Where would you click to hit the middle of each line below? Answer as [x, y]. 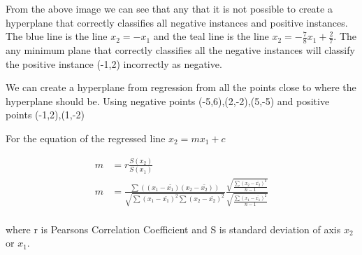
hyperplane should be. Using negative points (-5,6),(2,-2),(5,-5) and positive [168, 101]
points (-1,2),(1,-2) [45, 115]
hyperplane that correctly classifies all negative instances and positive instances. [177, 22]
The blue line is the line [57, 36]
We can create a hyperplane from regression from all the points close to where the [181, 87]
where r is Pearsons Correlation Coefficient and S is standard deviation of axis [173, 229]
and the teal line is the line [211, 36]
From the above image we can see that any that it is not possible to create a [169, 8]
